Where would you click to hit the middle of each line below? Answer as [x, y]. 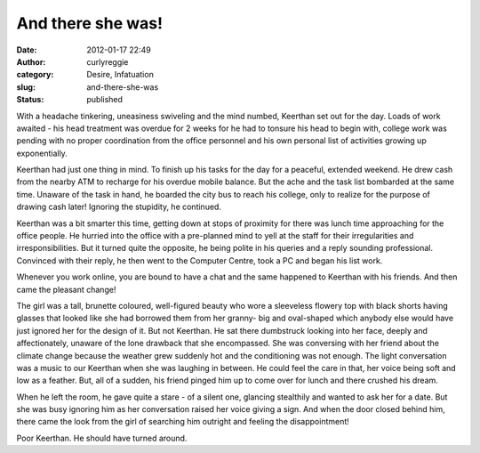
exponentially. [42, 153]
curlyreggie [108, 61]
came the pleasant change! [66, 289]
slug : [26, 87]
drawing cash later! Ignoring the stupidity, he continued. [119, 207]
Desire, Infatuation [120, 75]
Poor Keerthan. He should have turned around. [102, 438]
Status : [30, 100]
